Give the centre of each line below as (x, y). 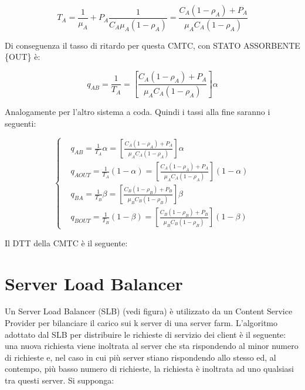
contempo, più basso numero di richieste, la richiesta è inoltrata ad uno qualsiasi (149, 369)
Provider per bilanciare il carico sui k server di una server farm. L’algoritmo (141, 323)
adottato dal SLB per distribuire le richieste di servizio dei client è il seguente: (145, 334)
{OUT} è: (23, 57)
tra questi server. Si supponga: (60, 380)
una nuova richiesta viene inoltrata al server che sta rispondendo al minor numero (152, 346)
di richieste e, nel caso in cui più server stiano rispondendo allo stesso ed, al (140, 357)
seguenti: (21, 123)
